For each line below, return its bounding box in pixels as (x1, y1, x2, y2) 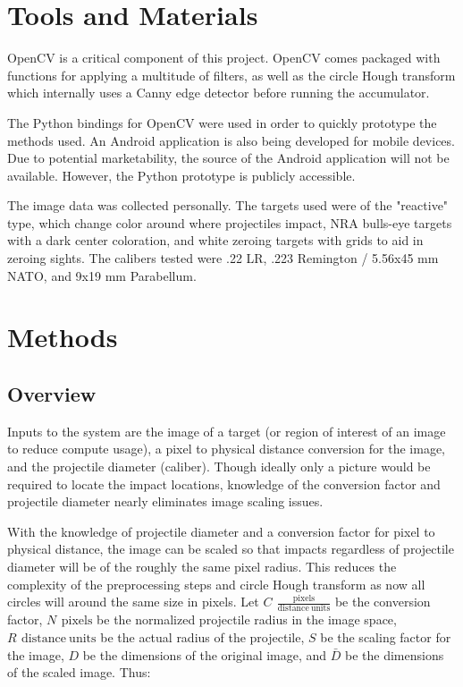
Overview (7, 380, 97, 408)
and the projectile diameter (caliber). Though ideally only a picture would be (7, 457, 431, 476)
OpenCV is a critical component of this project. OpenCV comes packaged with (7, 48, 441, 67)
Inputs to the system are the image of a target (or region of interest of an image (7, 421, 446, 440)
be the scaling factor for (320, 628, 451, 647)
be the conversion (334, 592, 431, 611)
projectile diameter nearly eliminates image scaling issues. (7, 492, 324, 511)
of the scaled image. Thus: (7, 663, 151, 682)
